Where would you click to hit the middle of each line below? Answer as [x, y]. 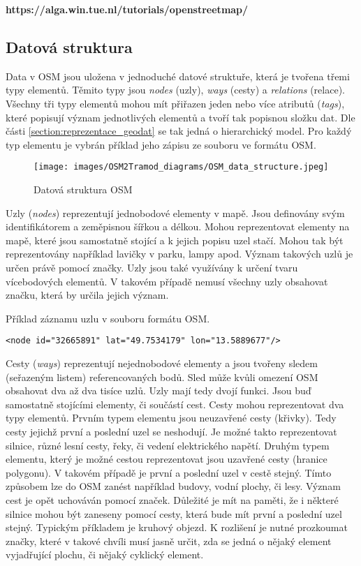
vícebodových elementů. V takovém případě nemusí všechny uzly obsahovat [167, 281]
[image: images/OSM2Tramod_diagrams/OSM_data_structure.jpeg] [181, 167]
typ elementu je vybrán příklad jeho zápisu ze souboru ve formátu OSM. [161, 144]
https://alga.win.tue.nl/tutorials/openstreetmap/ [127, 9]
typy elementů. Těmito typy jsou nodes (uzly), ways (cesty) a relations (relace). [175, 90]
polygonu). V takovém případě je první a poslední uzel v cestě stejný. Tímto [169, 472]
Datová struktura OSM [83, 189]
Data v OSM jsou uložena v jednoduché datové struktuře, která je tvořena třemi [178, 76]
